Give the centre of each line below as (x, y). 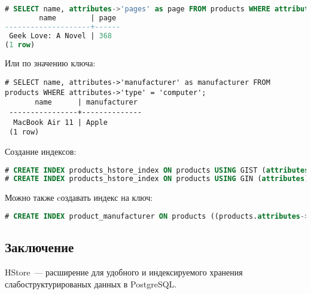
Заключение (39, 247)
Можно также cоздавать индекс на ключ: (79, 197)
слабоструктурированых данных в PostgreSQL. (91, 284)
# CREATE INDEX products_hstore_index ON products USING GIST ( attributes (157, 170)
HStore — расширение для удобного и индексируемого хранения (124, 272)
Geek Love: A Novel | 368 (60, 36)
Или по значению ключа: (50, 63)
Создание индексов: (41, 151)
